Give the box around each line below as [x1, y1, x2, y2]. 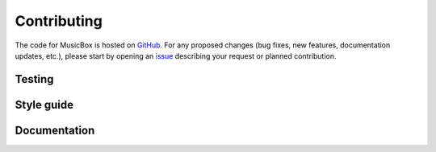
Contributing [15, 12, 103, 30]
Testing [15, 72, 54, 86]
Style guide [15, 97, 74, 112]
